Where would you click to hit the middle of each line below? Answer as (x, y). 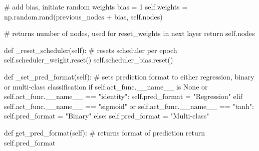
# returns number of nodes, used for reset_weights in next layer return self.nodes (129, 33)
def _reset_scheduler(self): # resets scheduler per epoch (91, 50)
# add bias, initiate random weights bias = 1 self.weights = (96, 6)
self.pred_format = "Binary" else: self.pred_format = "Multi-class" (107, 116)
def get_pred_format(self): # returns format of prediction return (105, 132)
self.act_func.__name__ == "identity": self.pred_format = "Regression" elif (123, 96)
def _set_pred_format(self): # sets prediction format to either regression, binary (129, 76)
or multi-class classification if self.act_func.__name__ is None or (106, 86)
